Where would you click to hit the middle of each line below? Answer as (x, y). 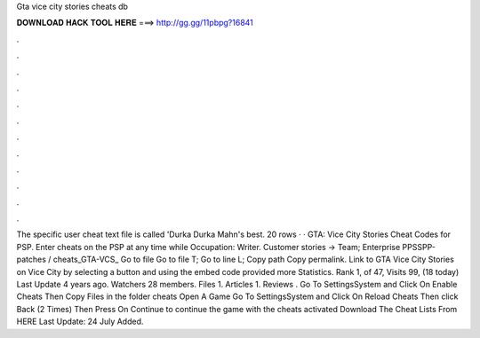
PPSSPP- (419, 247)
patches (31, 259)
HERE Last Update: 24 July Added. (80, 322)
